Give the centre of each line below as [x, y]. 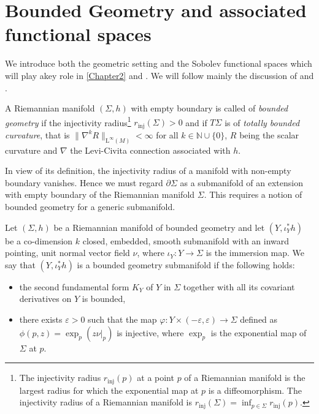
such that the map [122, 319]
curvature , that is [37, 134]
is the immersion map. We [255, 253]
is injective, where [150, 332]
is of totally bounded [262, 122]
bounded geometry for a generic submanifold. [90, 207]
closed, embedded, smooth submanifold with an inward [186, 240]
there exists [41, 319]
